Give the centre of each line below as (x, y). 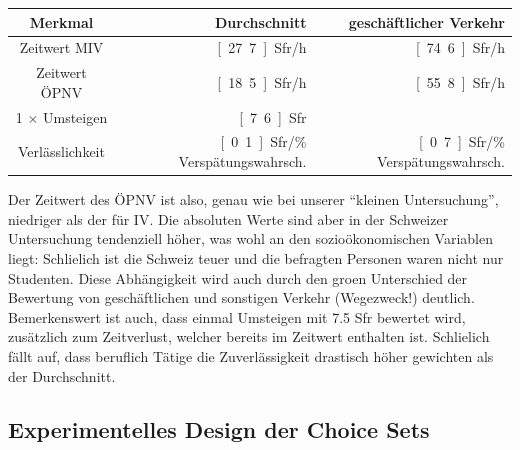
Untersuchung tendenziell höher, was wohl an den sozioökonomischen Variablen (250, 238)
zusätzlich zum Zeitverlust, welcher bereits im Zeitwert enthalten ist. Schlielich (249, 336)
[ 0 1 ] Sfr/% (263, 141)
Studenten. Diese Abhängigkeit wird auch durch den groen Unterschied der (238, 277)
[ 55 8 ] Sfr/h (460, 81)
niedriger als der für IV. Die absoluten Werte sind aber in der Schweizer (228, 218)
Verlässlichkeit (61, 151)
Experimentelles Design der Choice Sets (219, 429)
